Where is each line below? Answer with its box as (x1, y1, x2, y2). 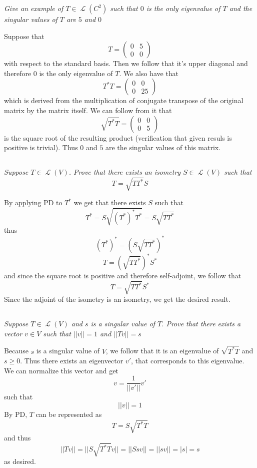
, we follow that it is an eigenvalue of (105, 345, 219, 356)
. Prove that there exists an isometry (68, 167, 181, 177)
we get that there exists (73, 197, 146, 208)
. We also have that (119, 68, 179, 78)
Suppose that (4, 31, 44, 41)
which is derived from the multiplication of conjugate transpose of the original (4, 95, 243, 106)
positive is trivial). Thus (4, 142, 78, 153)
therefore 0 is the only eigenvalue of (4, 68, 113, 78)
